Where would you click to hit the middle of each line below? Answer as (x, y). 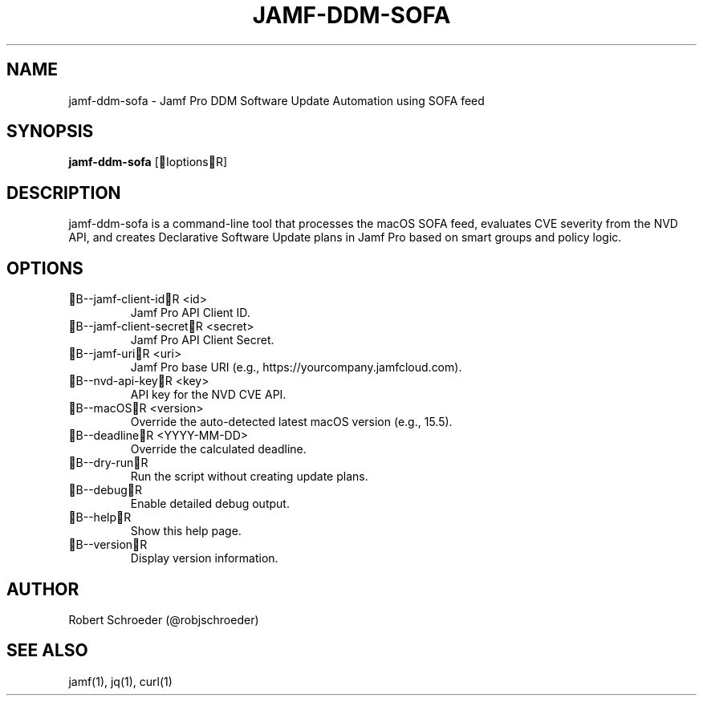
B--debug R (109, 490)
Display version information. (204, 558)
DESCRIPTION (64, 193)
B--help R (104, 517)
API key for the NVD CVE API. (208, 395)
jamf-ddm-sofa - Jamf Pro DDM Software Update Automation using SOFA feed (276, 100)
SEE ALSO (47, 651)
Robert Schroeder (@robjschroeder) (164, 619)
